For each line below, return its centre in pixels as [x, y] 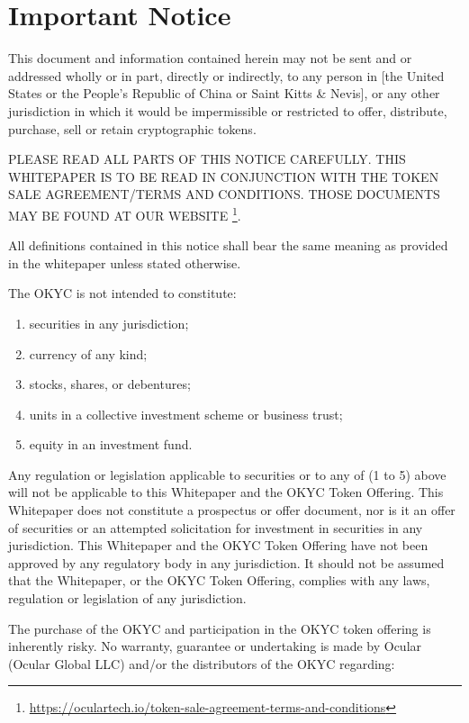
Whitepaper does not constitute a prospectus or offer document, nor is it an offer [232, 510]
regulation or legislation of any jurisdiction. [127, 598]
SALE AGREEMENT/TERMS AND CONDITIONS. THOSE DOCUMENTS [224, 194]
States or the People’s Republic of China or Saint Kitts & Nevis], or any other [224, 93]
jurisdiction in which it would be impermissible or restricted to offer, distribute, [228, 110]
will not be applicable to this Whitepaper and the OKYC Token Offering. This [226, 492]
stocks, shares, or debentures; [110, 384]
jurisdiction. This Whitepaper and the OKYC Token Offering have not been [218, 545]
